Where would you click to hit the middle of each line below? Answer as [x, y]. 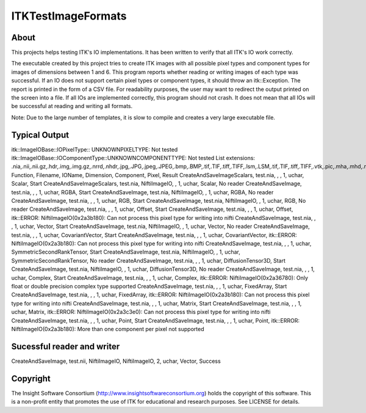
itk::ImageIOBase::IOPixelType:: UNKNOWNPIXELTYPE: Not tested [95, 149]
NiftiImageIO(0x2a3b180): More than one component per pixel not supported [108, 329]
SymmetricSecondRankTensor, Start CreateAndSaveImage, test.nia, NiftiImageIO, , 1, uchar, [126, 252]
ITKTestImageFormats [69, 16]
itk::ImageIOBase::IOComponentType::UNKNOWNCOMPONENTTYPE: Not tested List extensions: [133, 158]
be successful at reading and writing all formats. [72, 106]
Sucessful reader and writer [66, 346]
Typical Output [40, 135]
